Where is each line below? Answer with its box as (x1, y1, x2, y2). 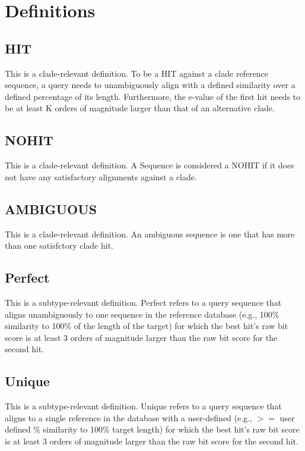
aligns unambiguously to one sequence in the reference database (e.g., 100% (5, 308, 279, 320)
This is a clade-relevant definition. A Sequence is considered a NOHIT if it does (5, 159, 294, 171)
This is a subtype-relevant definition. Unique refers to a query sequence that (5, 400, 282, 412)
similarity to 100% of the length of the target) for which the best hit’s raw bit (5, 320, 288, 332)
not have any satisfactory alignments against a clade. (5, 170, 197, 183)
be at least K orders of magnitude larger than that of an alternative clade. (5, 102, 275, 114)
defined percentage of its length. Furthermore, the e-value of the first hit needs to (5, 90, 301, 102)
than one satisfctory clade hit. (5, 239, 113, 252)
